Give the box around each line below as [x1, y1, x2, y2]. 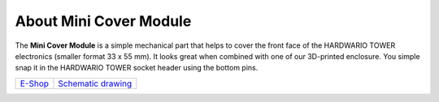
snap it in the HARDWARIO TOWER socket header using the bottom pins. [15, 63, 259, 73]
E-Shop [20, 78, 49, 89]
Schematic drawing [58, 78, 133, 89]
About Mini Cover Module [15, 12, 192, 30]
